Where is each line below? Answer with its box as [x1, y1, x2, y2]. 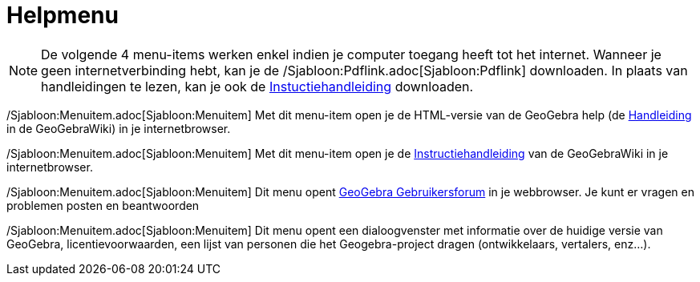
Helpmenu [6, 2, 119, 29]
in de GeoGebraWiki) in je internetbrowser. [6, 121, 231, 135]
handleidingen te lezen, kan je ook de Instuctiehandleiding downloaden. [41, 78, 474, 95]
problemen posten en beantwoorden [6, 198, 200, 212]
